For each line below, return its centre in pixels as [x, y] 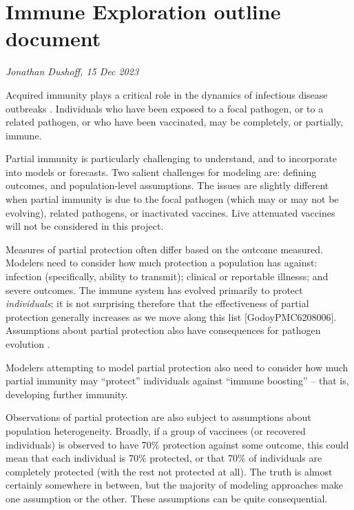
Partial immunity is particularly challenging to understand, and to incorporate [171, 158]
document [53, 38]
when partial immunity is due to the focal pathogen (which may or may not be [172, 199]
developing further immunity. [67, 394]
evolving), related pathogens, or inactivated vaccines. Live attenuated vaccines [170, 212]
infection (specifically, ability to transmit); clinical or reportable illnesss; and [167, 276]
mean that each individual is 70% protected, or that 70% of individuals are [164, 458]
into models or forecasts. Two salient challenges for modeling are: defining [161, 171]
